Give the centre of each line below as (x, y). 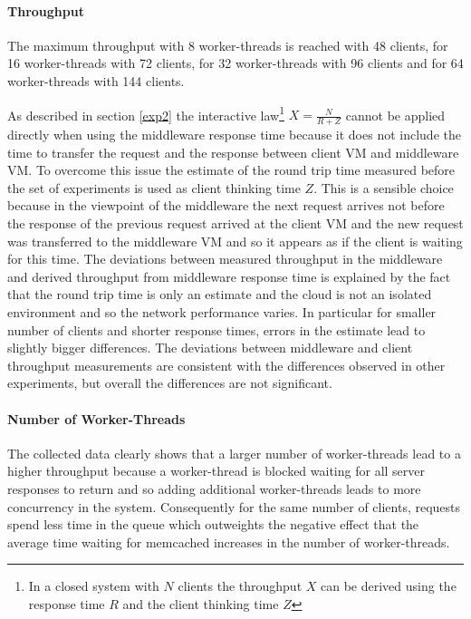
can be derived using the (389, 586)
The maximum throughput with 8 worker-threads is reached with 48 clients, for (228, 45)
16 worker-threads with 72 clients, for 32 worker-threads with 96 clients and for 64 (235, 63)
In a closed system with (94, 586)
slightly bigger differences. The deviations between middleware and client (210, 348)
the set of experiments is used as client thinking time (154, 187)
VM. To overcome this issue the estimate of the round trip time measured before (231, 170)
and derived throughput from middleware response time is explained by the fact (229, 276)
